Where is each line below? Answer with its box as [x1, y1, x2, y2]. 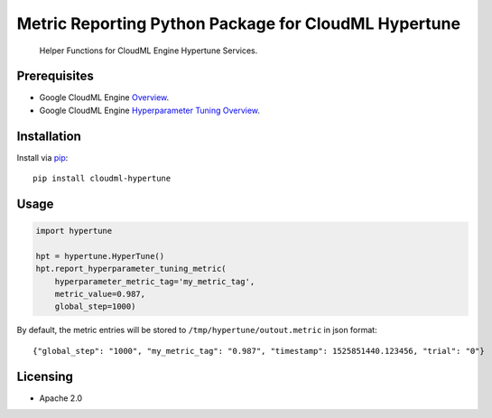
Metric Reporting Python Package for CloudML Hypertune [16, 14, 460, 33]
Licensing [16, 368, 74, 384]
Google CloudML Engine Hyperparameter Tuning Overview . [39, 105, 261, 116]
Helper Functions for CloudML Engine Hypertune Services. [39, 45, 258, 56]
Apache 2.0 [39, 393, 83, 404]
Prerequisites [16, 69, 94, 84]
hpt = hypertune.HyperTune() [35, 251, 165, 261]
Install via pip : [16, 152, 69, 163]
